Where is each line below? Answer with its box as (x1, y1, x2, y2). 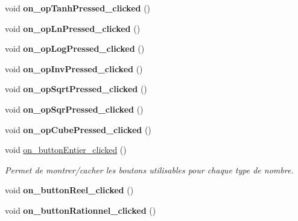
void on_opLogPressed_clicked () (5, 42, 145, 55)
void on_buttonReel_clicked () (5, 184, 134, 196)
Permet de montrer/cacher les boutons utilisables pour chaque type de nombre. (5, 163, 294, 176)
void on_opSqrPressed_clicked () (5, 102, 144, 115)
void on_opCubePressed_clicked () (5, 123, 151, 135)
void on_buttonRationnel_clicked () (5, 204, 156, 216)
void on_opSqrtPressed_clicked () (5, 82, 147, 95)
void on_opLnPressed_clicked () (5, 22, 141, 34)
